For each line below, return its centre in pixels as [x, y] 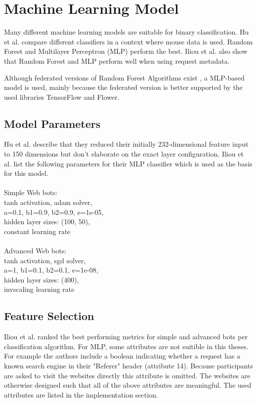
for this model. [26, 173]
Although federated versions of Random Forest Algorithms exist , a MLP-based [124, 77]
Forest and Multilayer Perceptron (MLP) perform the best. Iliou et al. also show [126, 51]
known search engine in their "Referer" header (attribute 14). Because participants [128, 365]
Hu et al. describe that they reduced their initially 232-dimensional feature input [126, 144]
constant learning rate [37, 231]
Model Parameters [52, 123]
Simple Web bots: [31, 192]
